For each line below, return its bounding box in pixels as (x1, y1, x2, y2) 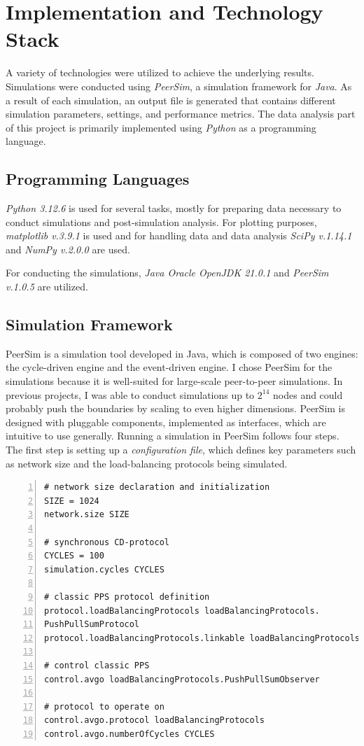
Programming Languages (6, 168, 190, 190)
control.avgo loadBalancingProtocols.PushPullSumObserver (44, 674, 320, 684)
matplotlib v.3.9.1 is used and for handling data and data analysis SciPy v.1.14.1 (6, 228, 352, 243)
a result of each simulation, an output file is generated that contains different (6, 92, 336, 107)
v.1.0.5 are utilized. (6, 279, 88, 294)
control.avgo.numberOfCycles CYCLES (44, 729, 215, 739)
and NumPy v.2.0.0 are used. (6, 241, 130, 256)
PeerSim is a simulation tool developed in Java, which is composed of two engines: (6, 346, 358, 360)
